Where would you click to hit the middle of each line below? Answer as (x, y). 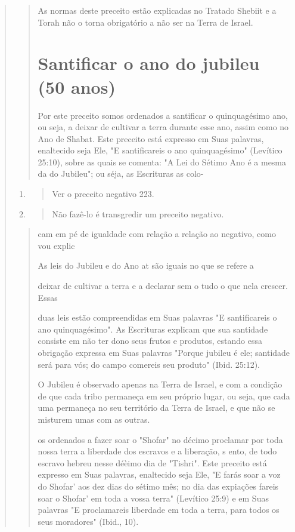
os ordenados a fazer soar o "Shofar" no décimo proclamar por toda (160, 439)
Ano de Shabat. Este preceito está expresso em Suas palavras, (151, 138)
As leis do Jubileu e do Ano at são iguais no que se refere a (146, 265)
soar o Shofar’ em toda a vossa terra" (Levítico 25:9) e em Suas (153, 498)
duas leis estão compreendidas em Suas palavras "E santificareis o (157, 317)
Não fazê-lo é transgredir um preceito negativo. (138, 213)
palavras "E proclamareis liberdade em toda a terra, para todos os (159, 510)
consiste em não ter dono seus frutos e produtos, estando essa (150, 341)
